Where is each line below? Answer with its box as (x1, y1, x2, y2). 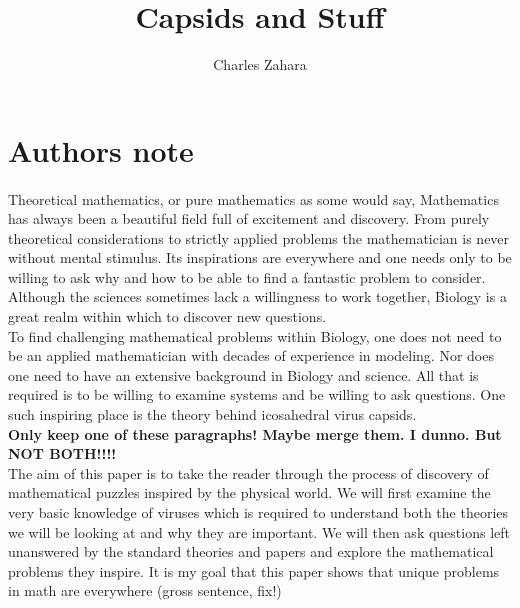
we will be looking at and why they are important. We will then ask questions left (8, 521, 510, 542)
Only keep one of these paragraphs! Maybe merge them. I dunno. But (8, 423, 502, 444)
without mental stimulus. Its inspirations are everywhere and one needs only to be (8, 247, 512, 268)
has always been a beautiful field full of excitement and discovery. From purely (8, 208, 490, 229)
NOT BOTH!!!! (8, 443, 117, 464)
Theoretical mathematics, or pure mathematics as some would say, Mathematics (8, 188, 499, 209)
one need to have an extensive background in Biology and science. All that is (8, 364, 479, 385)
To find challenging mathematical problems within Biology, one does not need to (8, 325, 502, 346)
